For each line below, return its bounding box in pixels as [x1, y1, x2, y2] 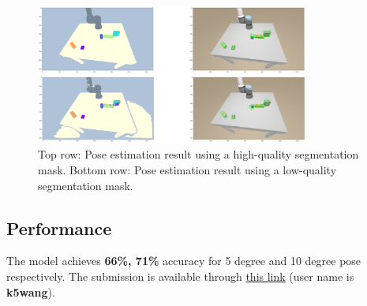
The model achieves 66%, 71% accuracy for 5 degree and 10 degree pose [6, 252, 361, 269]
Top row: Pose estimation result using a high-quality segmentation [38, 146, 359, 162]
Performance [6, 215, 112, 240]
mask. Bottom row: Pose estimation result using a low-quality [38, 162, 337, 178]
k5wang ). [6, 283, 55, 300]
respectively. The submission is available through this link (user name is [6, 268, 354, 285]
